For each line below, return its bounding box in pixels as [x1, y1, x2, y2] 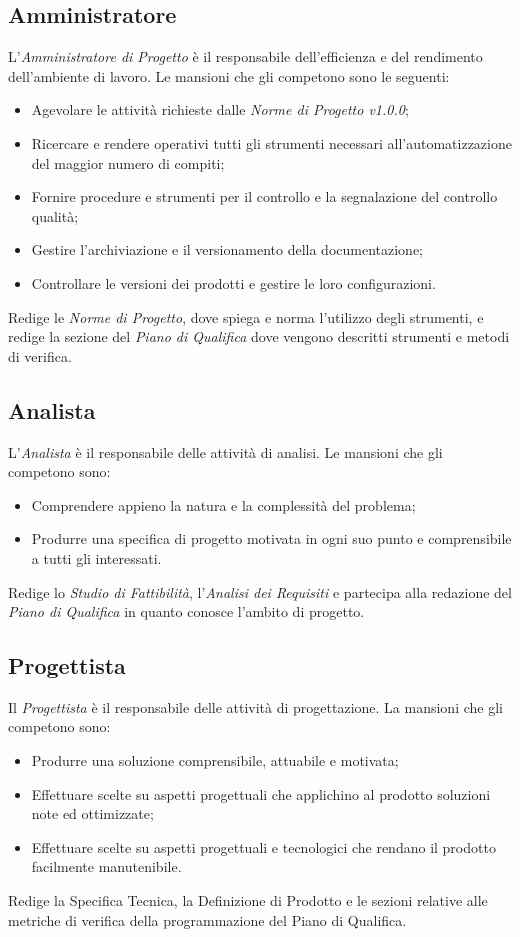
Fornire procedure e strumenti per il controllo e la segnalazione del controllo [31, 186, 498, 207]
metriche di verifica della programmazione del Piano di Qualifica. [8, 909, 407, 930]
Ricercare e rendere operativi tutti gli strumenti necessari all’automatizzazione [31, 132, 512, 153]
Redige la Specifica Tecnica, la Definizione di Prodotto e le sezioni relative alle [8, 890, 488, 911]
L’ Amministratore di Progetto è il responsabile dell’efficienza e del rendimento [8, 46, 483, 67]
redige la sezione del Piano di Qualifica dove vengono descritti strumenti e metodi [8, 326, 510, 347]
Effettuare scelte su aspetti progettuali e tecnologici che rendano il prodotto [31, 836, 496, 857]
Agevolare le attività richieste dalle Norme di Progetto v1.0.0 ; [31, 99, 409, 120]
